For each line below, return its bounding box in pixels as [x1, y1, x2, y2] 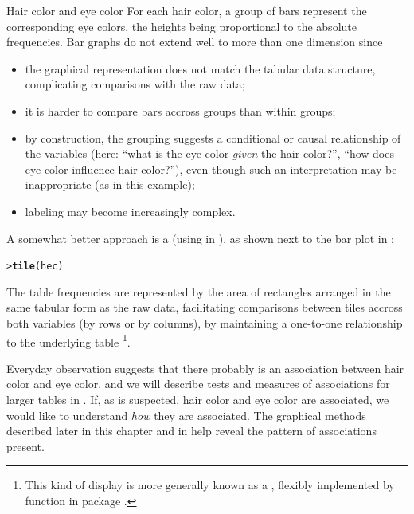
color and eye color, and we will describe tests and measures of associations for [6, 375, 390, 392]
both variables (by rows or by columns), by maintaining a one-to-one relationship [6, 314, 403, 331]
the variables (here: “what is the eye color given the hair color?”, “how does [25, 145, 394, 162]
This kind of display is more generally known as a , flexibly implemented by [25, 477, 395, 493]
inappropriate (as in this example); [25, 176, 195, 193]
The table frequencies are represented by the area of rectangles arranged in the [6, 283, 391, 300]
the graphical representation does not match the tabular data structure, [25, 60, 376, 77]
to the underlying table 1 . [6, 331, 131, 350]
